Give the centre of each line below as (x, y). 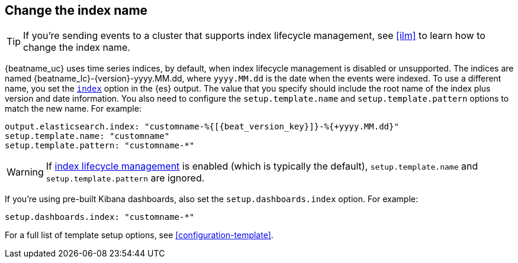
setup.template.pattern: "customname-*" (100, 146)
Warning (25, 172)
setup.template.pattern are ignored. (125, 178)
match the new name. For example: (73, 109)
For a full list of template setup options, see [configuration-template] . (139, 235)
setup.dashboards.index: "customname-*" (100, 217)
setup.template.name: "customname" (87, 136)
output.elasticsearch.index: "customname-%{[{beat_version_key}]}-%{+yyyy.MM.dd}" (202, 127)
